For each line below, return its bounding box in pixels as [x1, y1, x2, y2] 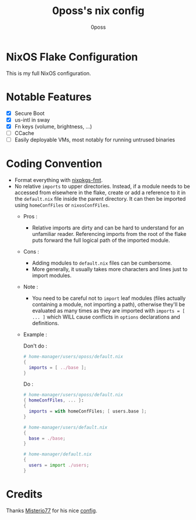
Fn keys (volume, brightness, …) [14, 123, 92, 130]
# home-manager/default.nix [23, 451, 92, 457]
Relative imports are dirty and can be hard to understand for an [32, 224, 184, 231]
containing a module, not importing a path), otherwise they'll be [32, 300, 185, 308]
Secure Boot [14, 110, 45, 117]
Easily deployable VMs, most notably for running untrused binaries [14, 136, 176, 143]
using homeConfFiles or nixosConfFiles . [14, 201, 110, 208]
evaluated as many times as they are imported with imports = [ [32, 307, 185, 314]
